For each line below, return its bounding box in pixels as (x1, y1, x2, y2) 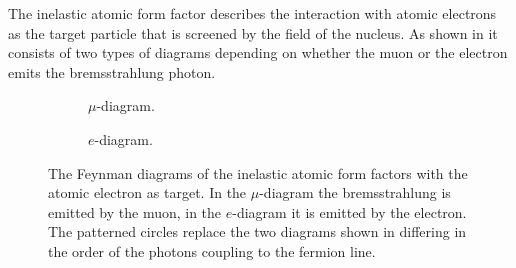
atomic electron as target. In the (48, 182, 247, 203)
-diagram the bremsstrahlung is (259, 182, 451, 203)
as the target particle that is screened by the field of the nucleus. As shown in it (8, 22, 498, 43)
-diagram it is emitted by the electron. (232, 201, 467, 222)
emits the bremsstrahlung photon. (8, 61, 216, 82)
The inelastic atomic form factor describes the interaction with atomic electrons (8, 3, 497, 23)
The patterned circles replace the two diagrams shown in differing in (48, 221, 467, 242)
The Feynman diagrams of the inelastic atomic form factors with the (48, 162, 468, 183)
